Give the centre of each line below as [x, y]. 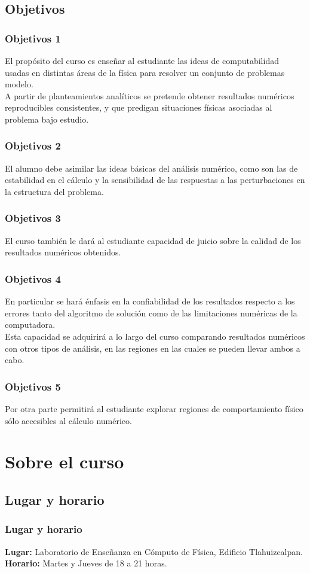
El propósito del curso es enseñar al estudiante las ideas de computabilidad [142, 60]
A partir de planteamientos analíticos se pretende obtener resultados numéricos [150, 95]
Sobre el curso [65, 461]
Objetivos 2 [33, 146]
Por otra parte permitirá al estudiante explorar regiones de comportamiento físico [154, 408]
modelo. [19, 84]
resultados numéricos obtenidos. [63, 252]
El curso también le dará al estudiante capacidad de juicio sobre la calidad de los [153, 240]
